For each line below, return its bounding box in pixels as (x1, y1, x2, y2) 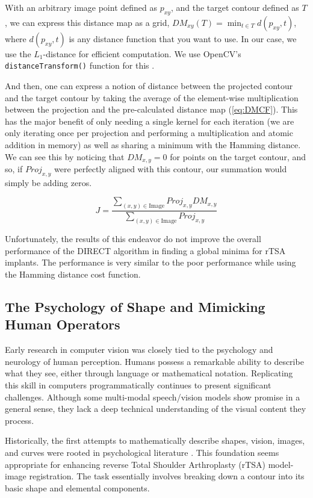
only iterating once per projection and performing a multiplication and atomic (5, 126, 293, 139)
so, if (5, 163, 23, 175)
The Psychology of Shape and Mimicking (5, 297, 265, 316)
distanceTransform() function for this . (5, 59, 155, 72)
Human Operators (5, 315, 120, 334)
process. (5, 414, 34, 426)
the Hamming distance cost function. (5, 267, 141, 280)
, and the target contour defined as (170, 1, 299, 13)
